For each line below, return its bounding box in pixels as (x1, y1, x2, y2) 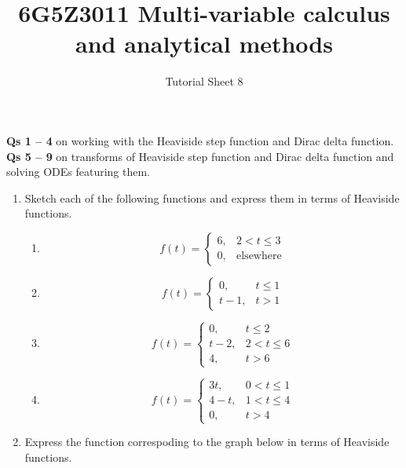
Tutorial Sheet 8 (165, 73, 243, 90)
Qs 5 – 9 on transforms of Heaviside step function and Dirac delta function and (6, 148, 394, 164)
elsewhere (236, 250, 282, 262)
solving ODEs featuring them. (6, 163, 150, 180)
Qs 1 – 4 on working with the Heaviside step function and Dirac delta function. (6, 132, 394, 148)
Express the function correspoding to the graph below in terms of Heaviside (24, 433, 390, 450)
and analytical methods (75, 27, 333, 60)
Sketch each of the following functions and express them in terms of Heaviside (24, 189, 400, 206)
